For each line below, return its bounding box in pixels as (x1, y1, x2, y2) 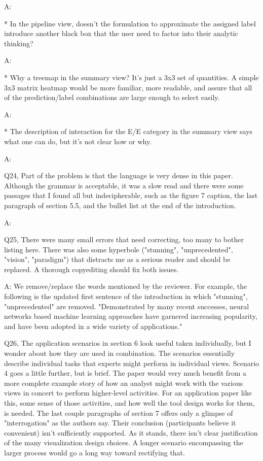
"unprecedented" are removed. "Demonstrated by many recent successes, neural (4, 301, 249, 311)
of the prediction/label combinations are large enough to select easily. (4, 92, 220, 103)
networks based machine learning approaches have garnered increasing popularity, (4, 311, 257, 321)
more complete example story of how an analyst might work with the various (4, 377, 243, 388)
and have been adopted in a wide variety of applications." (4, 320, 182, 331)
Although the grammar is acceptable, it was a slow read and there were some (4, 180, 244, 190)
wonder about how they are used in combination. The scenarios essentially (4, 348, 235, 358)
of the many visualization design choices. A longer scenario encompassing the (4, 437, 243, 448)
